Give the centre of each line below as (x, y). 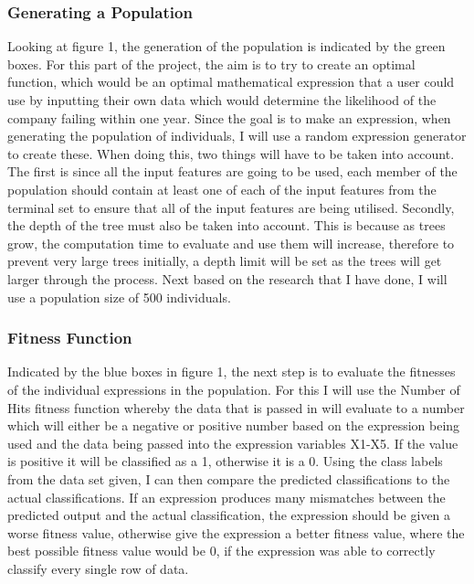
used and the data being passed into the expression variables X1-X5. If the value (233, 443)
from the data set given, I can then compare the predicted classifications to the (229, 478)
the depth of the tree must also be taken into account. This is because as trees (226, 225)
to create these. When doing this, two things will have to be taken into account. (231, 153)
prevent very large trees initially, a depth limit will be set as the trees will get (225, 261)
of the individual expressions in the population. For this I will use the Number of (234, 389)
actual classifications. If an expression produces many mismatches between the (226, 497)
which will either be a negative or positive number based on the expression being (234, 425)
